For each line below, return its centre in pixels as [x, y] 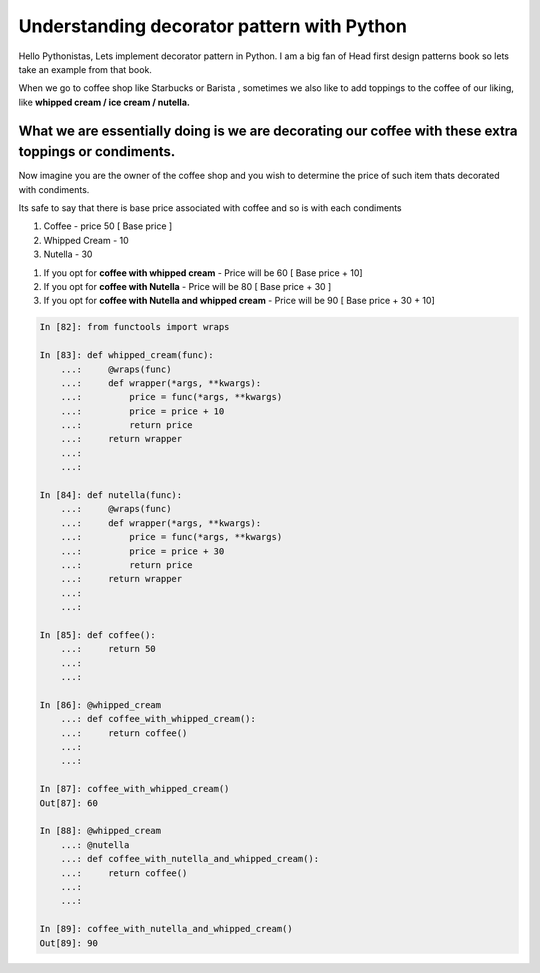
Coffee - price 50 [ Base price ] [108, 226]
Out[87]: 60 [69, 803]
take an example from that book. [85, 69]
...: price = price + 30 [142, 551]
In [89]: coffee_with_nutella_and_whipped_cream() [166, 929]
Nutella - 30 [68, 254]
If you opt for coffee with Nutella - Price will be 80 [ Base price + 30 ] [187, 286]
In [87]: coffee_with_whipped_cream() [134, 789]
